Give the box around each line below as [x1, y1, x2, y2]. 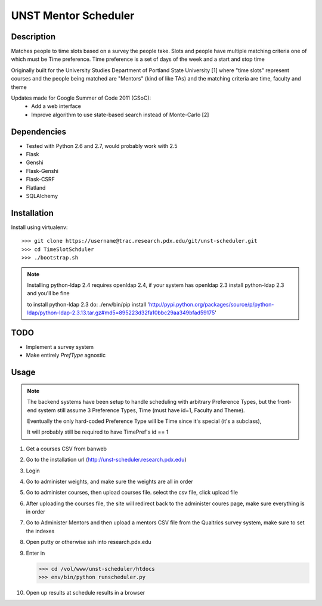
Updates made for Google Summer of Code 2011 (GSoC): [11, 94, 151, 101]
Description [11, 32, 56, 42]
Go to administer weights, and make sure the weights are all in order [26, 478, 193, 485]
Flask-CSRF [26, 176, 55, 183]
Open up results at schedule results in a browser [26, 589, 145, 596]
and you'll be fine [27, 290, 70, 297]
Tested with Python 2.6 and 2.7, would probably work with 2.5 [26, 142, 178, 149]
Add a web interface [31, 103, 82, 110]
